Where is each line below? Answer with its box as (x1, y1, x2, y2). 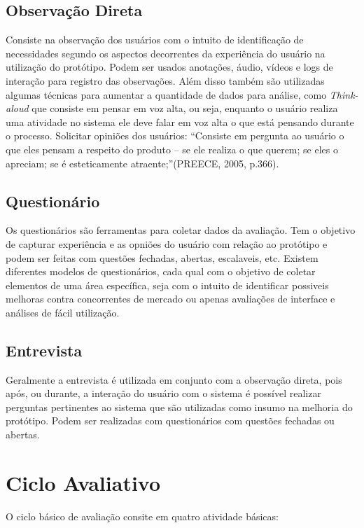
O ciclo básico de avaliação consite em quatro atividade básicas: (6, 508, 279, 523)
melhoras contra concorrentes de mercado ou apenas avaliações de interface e (6, 291, 335, 306)
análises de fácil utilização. (6, 305, 120, 319)
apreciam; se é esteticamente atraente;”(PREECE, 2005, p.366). (6, 155, 279, 170)
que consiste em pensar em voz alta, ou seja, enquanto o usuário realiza (31, 101, 338, 116)
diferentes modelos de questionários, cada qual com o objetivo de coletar (6, 264, 316, 279)
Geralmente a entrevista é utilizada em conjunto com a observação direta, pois (6, 372, 342, 387)
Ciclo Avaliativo (6, 468, 161, 496)
